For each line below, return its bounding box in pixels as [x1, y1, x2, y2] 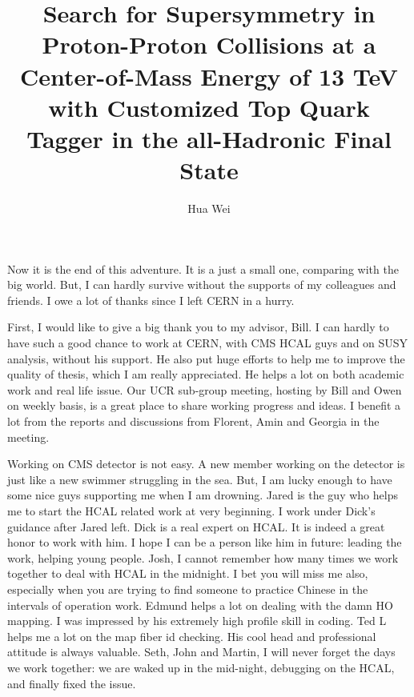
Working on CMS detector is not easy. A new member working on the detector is [7, 455, 405, 472]
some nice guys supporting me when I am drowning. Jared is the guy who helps [7, 487, 398, 503]
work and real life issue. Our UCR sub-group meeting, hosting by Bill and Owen [7, 381, 402, 398]
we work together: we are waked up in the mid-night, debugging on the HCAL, [7, 659, 395, 675]
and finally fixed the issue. [7, 675, 136, 691]
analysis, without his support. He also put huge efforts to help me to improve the [7, 350, 405, 367]
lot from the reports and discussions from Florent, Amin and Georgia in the [7, 413, 380, 429]
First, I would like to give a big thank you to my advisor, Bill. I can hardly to [7, 318, 389, 335]
